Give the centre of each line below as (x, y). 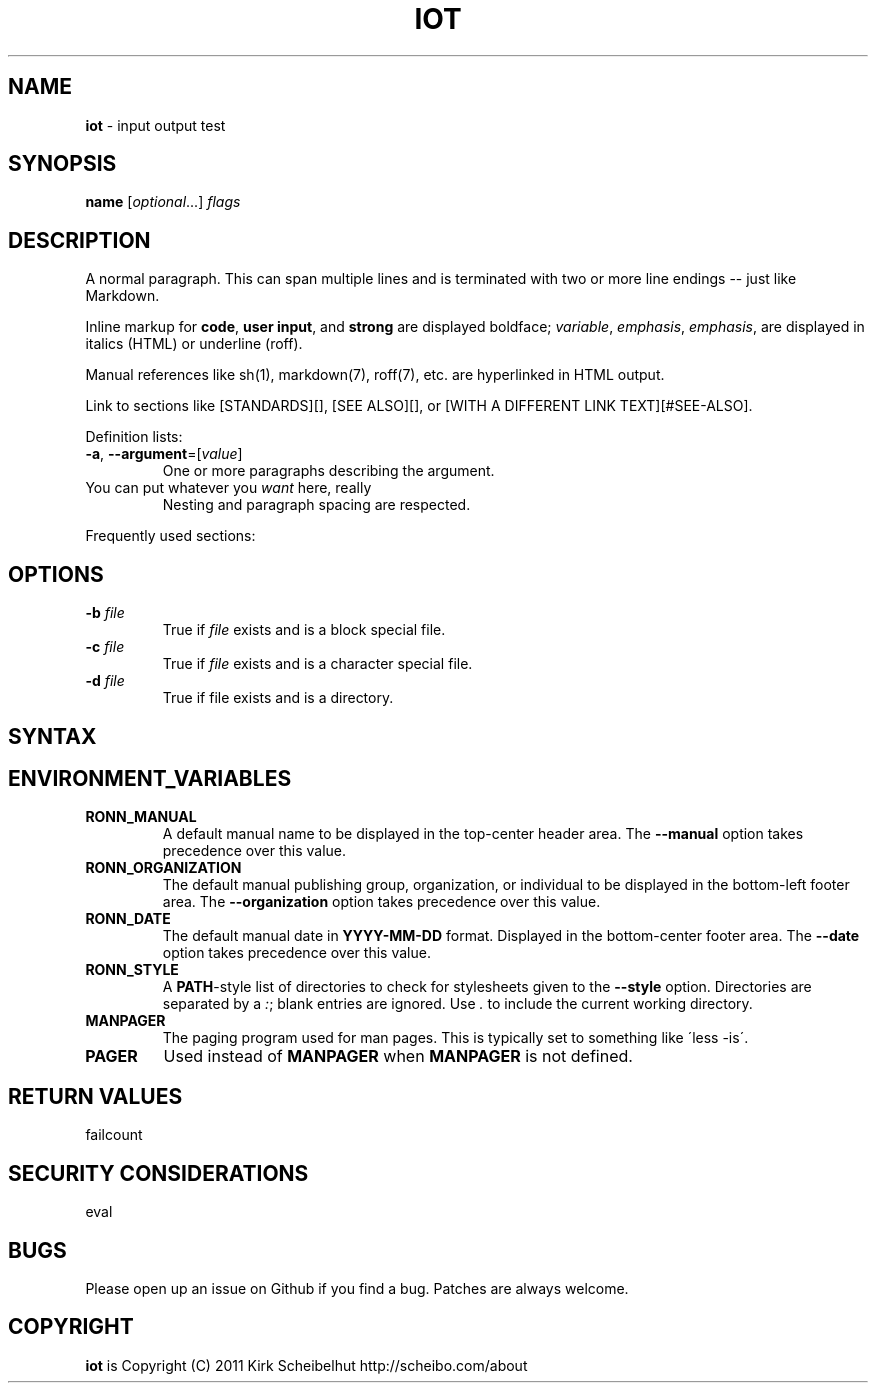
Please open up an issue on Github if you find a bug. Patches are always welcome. (357, 1288)
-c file (105, 647)
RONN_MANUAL (141, 817)
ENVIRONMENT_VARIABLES (150, 778)
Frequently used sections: (170, 536)
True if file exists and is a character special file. (317, 664)
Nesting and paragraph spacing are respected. (316, 505)
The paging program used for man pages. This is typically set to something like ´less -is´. (455, 1038)
